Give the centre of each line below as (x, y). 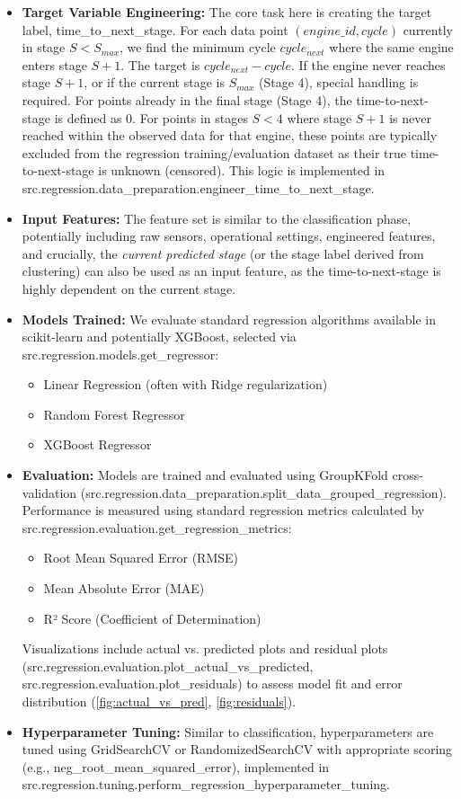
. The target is (160, 64)
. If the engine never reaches (368, 64)
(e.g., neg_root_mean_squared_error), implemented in (176, 766)
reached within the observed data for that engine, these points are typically (230, 135)
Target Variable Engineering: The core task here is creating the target (227, 12)
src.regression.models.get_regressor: (120, 354)
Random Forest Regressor (114, 414)
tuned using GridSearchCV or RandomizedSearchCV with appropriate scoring (237, 749)
